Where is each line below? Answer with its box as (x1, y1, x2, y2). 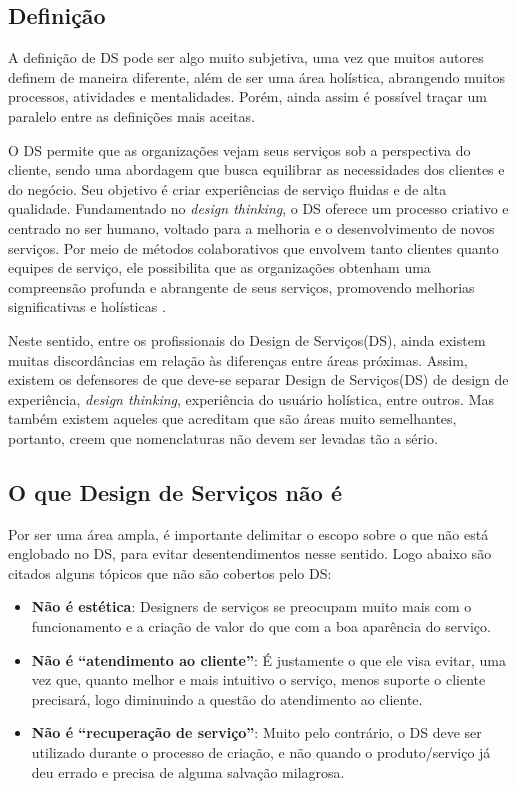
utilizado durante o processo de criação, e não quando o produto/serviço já (31, 742, 491, 763)
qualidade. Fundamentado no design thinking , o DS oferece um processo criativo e (8, 198, 509, 219)
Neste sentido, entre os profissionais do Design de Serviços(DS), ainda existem (8, 329, 486, 350)
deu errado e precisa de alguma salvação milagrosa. (31, 761, 345, 782)
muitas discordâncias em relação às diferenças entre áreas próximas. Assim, (8, 349, 468, 370)
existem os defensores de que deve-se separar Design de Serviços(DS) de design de (8, 369, 509, 390)
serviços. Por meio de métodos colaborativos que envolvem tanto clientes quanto (8, 237, 499, 258)
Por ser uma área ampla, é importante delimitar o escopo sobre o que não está (8, 523, 489, 544)
